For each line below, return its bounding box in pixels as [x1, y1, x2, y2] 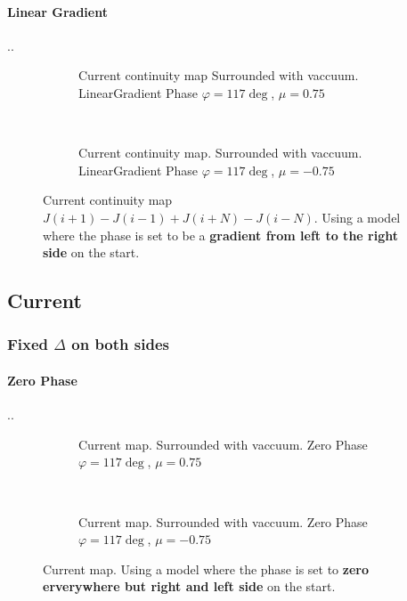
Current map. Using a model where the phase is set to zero [43, 559, 369, 578]
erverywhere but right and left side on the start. [43, 577, 336, 596]
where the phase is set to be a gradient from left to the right [43, 225, 398, 244]
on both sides [71, 333, 169, 355]
